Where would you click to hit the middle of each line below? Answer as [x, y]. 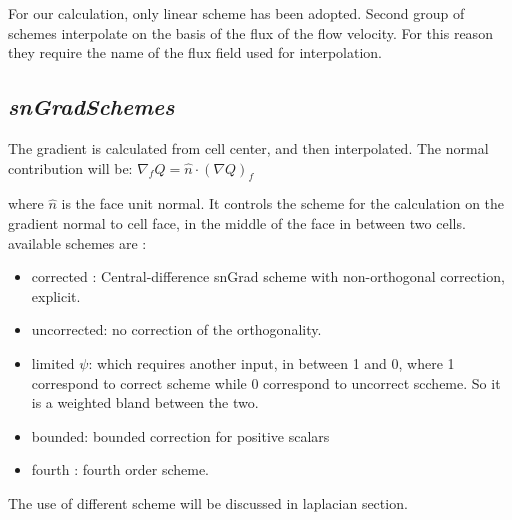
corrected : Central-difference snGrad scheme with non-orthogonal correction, [268, 276]
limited [53, 362]
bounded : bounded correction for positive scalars [180, 435]
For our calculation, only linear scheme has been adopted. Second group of [236, 13]
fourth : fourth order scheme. [120, 469]
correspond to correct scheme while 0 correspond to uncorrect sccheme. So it [266, 382]
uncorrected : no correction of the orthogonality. [176, 329]
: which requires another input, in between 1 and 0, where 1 [271, 362]
